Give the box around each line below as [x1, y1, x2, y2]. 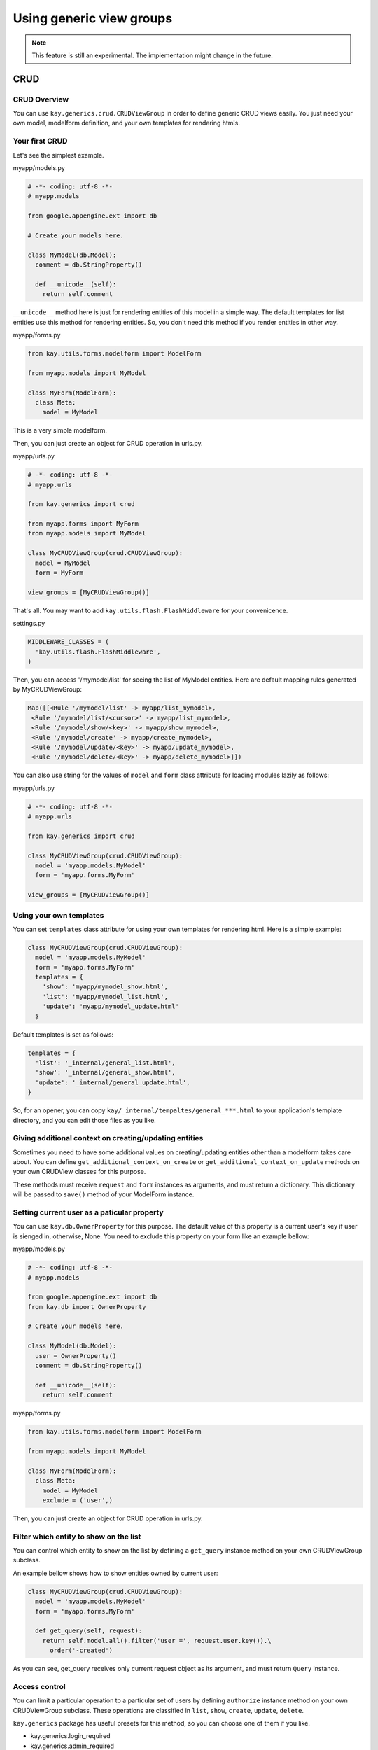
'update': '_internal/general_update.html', [35, 1078, 190, 1086]
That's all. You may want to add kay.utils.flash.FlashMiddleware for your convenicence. [13, 606, 288, 615]
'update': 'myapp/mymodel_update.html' [42, 1002, 180, 1011]
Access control [13, 1681, 66, 1691]
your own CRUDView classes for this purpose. [13, 1168, 146, 1176]
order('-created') [50, 1646, 113, 1655]
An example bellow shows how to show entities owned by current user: [13, 1569, 218, 1577]
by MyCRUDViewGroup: [13, 685, 83, 694]
